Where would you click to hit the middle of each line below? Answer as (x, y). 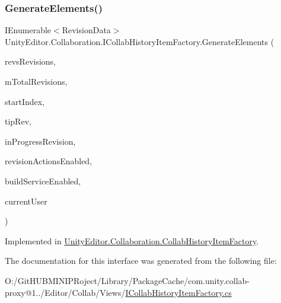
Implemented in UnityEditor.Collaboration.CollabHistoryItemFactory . (132, 240)
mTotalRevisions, (36, 81)
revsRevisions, (31, 61)
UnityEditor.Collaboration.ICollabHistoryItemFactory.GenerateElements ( (140, 41)
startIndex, (25, 101)
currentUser (26, 201)
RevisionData (86, 30)
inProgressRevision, (40, 141)
